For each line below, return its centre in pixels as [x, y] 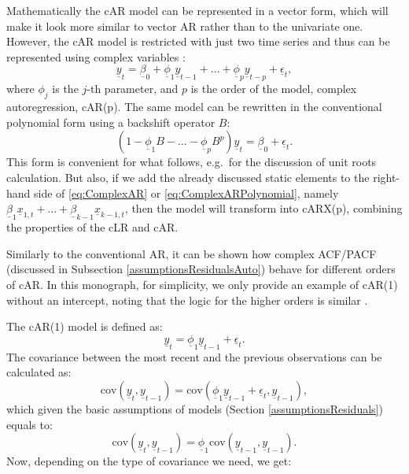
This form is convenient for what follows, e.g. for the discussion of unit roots [192, 162]
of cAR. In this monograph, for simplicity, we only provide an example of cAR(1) [202, 284]
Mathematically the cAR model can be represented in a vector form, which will [197, 10]
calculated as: [39, 372]
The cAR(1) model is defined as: [85, 326]
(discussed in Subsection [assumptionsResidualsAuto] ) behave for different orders [201, 269]
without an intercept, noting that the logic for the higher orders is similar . [187, 300]
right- [387, 177]
